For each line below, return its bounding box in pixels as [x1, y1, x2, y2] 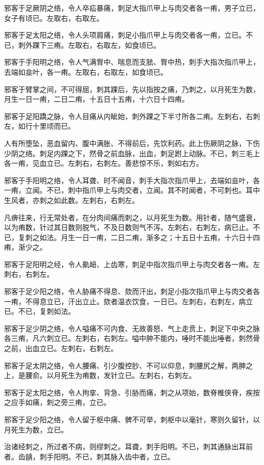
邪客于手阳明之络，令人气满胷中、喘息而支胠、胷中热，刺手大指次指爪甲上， [4, 56, 260, 67]
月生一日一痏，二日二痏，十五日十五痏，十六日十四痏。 [4, 94, 189, 104]
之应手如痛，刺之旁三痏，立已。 [4, 397, 111, 408]
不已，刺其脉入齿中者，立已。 [75, 451, 175, 461]
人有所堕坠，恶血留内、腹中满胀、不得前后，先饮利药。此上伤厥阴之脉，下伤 [4, 137, 260, 148]
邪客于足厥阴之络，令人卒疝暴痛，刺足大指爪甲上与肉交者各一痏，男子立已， [4, 3, 260, 13]
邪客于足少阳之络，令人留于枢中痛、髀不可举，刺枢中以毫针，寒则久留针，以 [4, 414, 260, 424]
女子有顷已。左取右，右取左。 [4, 12, 104, 23]
